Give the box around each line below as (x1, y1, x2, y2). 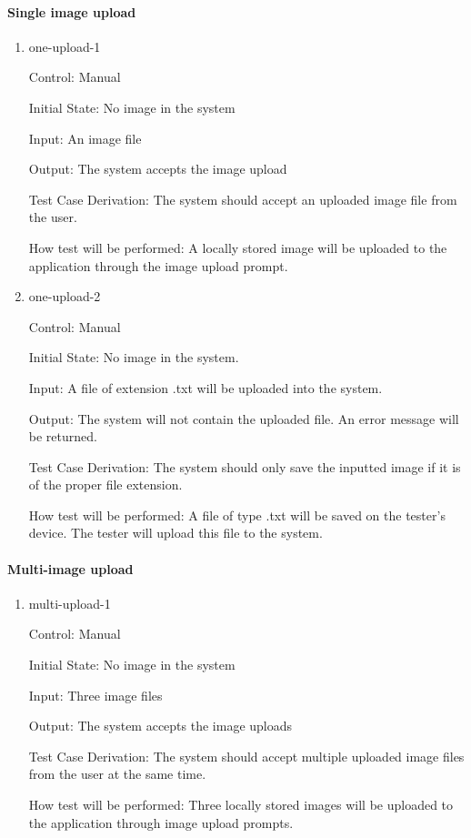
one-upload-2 (28, 287, 101, 306)
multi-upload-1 (28, 593, 111, 612)
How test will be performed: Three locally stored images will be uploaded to (28, 795, 454, 814)
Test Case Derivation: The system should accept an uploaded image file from (28, 189, 457, 208)
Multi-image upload (7, 559, 134, 578)
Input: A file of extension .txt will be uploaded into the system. (28, 378, 383, 397)
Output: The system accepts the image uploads (28, 716, 293, 735)
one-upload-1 (28, 36, 101, 56)
